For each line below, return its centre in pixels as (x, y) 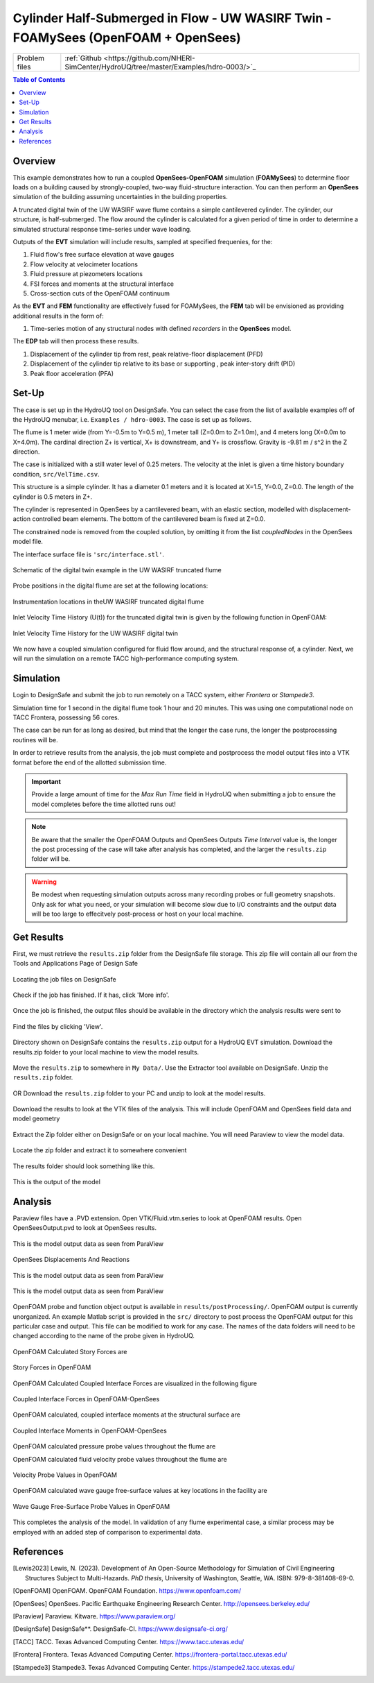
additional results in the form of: (58, 316)
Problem (31, 58)
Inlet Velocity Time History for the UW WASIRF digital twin (95, 633)
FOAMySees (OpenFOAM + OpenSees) (127, 37)
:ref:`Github (83, 58)
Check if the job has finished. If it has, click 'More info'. (91, 995)
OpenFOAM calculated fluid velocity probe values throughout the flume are (120, 1459)
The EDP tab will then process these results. (76, 341)
